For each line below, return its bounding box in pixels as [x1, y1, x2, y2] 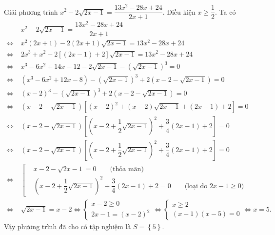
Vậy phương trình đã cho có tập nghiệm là [4, 221, 131, 231]
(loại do [184, 182, 208, 190]
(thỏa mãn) [110, 166, 144, 173]
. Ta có [215, 6, 236, 17]
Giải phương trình [4, 6, 58, 17]
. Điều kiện [162, 6, 196, 17]
